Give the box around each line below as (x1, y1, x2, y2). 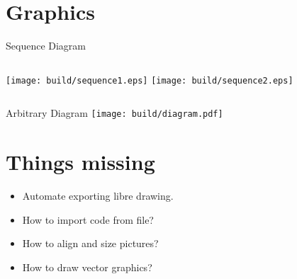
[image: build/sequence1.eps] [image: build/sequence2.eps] (6, 75, 293, 86)
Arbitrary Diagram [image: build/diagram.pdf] (6, 106, 223, 120)
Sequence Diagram (6, 38, 86, 53)
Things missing (6, 147, 155, 176)
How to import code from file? (22, 212, 154, 227)
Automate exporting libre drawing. (22, 188, 174, 203)
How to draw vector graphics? (22, 259, 152, 274)
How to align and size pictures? (22, 236, 159, 251)
